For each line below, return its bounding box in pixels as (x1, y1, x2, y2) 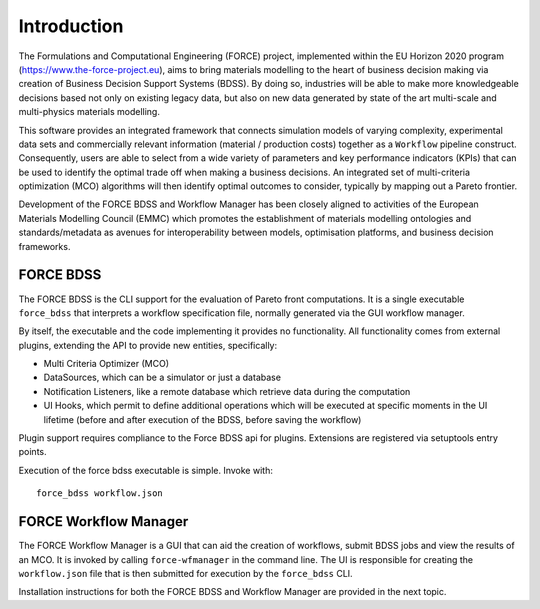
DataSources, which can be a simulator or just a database (43, 371, 282, 384)
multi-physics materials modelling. (18, 106, 160, 118)
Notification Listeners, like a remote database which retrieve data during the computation (43, 385, 411, 397)
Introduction (18, 15, 124, 37)
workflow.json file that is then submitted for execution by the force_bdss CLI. (18, 567, 354, 579)
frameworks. (18, 240, 71, 252)
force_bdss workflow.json (36, 488, 164, 499)
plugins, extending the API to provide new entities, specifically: (18, 339, 278, 351)
